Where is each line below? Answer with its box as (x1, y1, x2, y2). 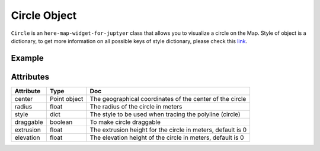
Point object (49, 94, 84, 103)
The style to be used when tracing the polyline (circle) (89, 110, 241, 118)
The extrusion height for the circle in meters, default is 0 (89, 126, 247, 134)
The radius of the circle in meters (89, 102, 183, 110)
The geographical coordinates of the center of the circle (89, 94, 247, 103)
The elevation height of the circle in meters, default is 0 (89, 133, 244, 142)
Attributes (11, 71, 50, 82)
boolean (49, 118, 73, 126)
